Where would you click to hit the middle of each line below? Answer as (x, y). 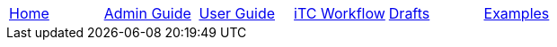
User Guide (237, 13)
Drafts (409, 13)
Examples (517, 13)
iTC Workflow (340, 13)
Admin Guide (147, 13)
